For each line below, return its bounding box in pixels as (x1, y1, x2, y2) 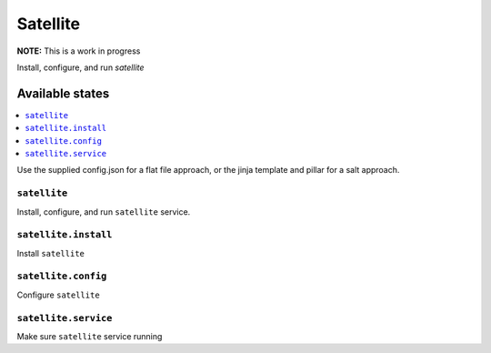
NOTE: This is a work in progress (16, 45, 141, 56)
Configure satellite (16, 289, 100, 300)
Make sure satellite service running (16, 330, 163, 341)
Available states (16, 86, 110, 101)
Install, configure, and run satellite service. (16, 206, 191, 217)
